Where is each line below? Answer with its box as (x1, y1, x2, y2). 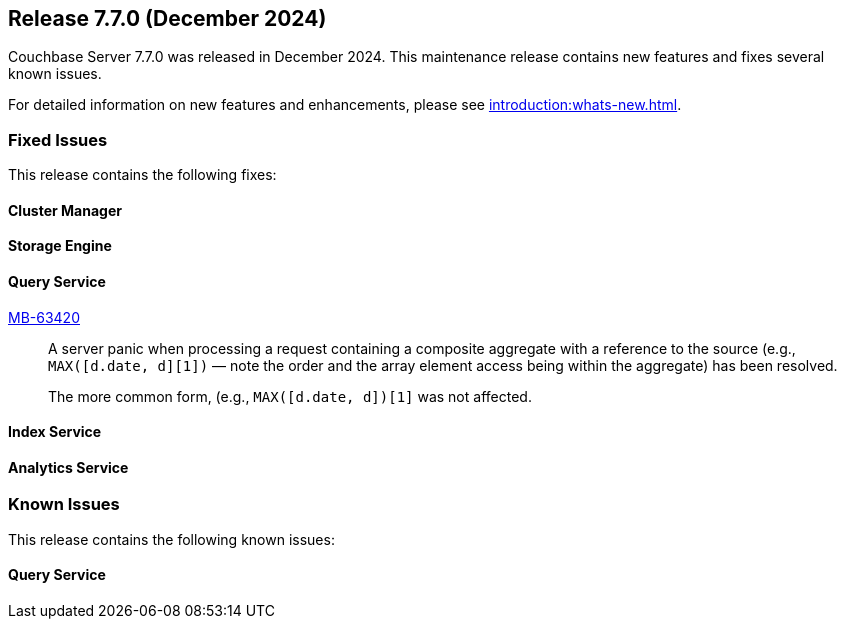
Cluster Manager (8, 201, 122, 219)
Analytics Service (8, 458, 129, 476)
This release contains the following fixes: (8, 166, 277, 184)
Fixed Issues (8, 129, 108, 150)
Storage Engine (8, 237, 112, 255)
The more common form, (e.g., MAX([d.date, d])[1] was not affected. (48, 387, 532, 405)
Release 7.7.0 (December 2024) (8, 6, 327, 31)
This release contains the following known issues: (8, 530, 335, 548)
